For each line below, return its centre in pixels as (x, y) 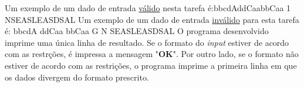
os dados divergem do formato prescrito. (77, 77)
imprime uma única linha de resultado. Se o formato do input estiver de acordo (147, 42)
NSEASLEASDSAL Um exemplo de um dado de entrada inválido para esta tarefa (152, 19)
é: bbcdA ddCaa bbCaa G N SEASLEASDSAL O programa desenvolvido (137, 31)
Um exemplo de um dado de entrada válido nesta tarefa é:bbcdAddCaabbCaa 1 (148, 8)
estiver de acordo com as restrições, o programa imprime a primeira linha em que (151, 65)
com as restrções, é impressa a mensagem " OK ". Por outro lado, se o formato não (152, 54)
